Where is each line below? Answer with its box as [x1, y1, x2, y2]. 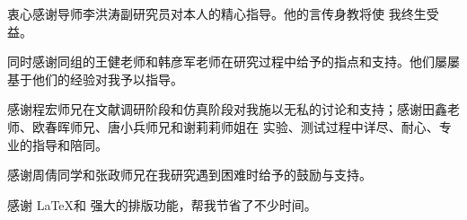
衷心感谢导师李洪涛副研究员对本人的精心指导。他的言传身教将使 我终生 [7, 4, 427, 22]
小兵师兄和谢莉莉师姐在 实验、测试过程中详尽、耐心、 [119, 117, 439, 136]
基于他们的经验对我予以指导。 [7, 69, 183, 88]
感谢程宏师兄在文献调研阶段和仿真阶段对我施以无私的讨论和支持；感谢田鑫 [7, 100, 447, 119]
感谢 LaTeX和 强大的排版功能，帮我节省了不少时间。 [7, 195, 317, 214]
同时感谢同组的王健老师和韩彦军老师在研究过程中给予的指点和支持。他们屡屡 [7, 52, 460, 71]
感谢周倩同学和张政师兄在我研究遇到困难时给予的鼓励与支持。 [7, 165, 372, 184]
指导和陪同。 [31, 135, 108, 154]
